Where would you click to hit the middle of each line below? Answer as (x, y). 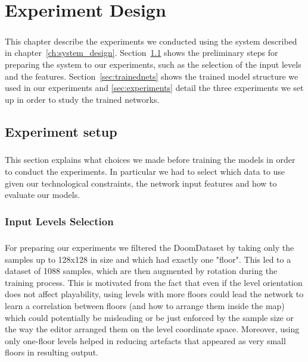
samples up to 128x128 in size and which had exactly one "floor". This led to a (148, 259)
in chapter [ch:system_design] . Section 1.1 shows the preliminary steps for (141, 53)
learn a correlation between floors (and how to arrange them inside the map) (145, 306)
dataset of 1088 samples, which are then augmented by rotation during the (141, 271)
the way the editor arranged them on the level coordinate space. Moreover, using (152, 329)
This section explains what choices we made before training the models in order (150, 160)
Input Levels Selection (59, 221)
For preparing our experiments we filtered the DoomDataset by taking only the (150, 248)
